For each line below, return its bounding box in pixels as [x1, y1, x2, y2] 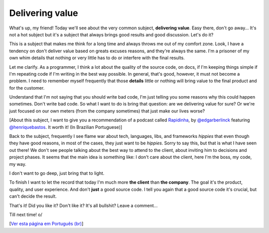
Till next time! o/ [9, 212, 42, 218]
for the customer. [9, 85, 45, 91]
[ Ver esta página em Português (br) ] [9, 221, 84, 227]
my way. [9, 161, 27, 167]
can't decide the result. [9, 193, 57, 199]
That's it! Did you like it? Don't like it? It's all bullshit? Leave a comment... [9, 202, 158, 209]
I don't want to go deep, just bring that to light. [9, 170, 105, 176]
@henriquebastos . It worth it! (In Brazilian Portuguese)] [9, 124, 123, 130]
